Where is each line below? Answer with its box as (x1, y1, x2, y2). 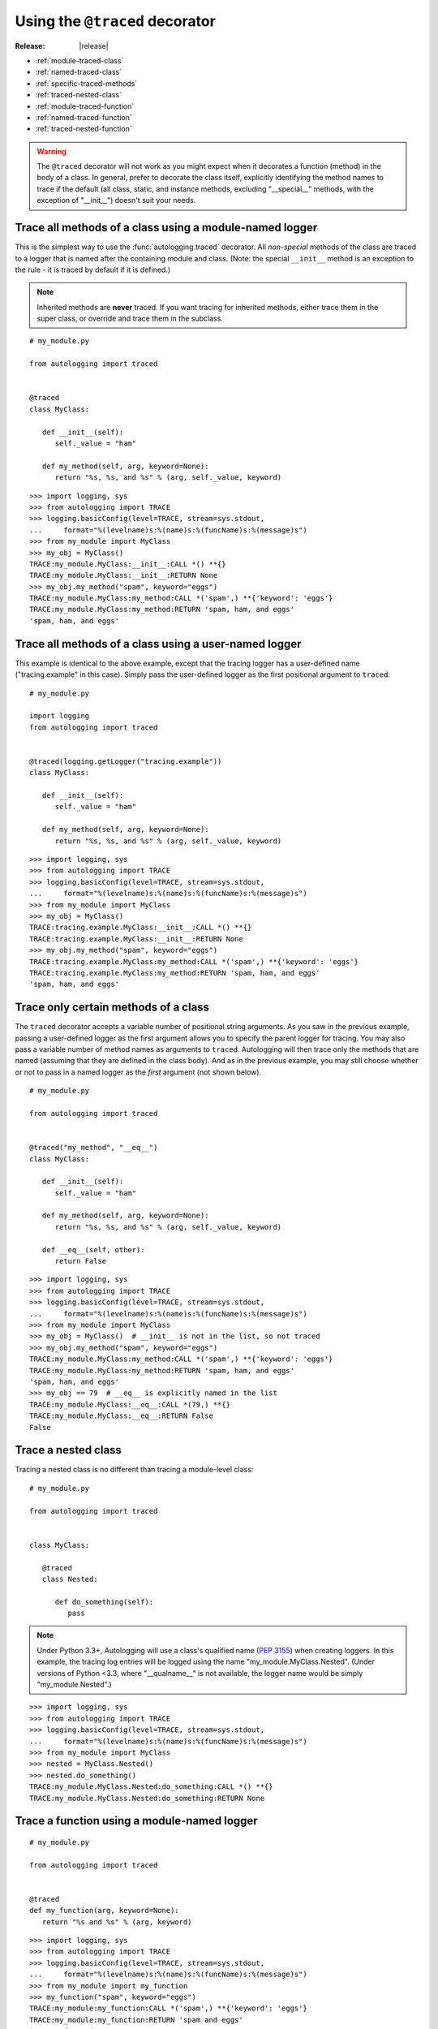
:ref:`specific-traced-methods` (35, 78, 138, 88)
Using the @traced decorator (15, 12, 217, 30)
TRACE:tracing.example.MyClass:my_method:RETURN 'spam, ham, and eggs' (29, 968, 320, 977)
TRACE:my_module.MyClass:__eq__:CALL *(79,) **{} (29, 1400, 231, 1409)
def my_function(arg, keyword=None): (29, 1906, 180, 1915)
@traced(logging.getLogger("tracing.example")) (29, 756, 222, 766)
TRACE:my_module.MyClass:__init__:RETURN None (29, 571, 218, 580)
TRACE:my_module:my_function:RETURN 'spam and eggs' (29, 2015, 243, 2024)
